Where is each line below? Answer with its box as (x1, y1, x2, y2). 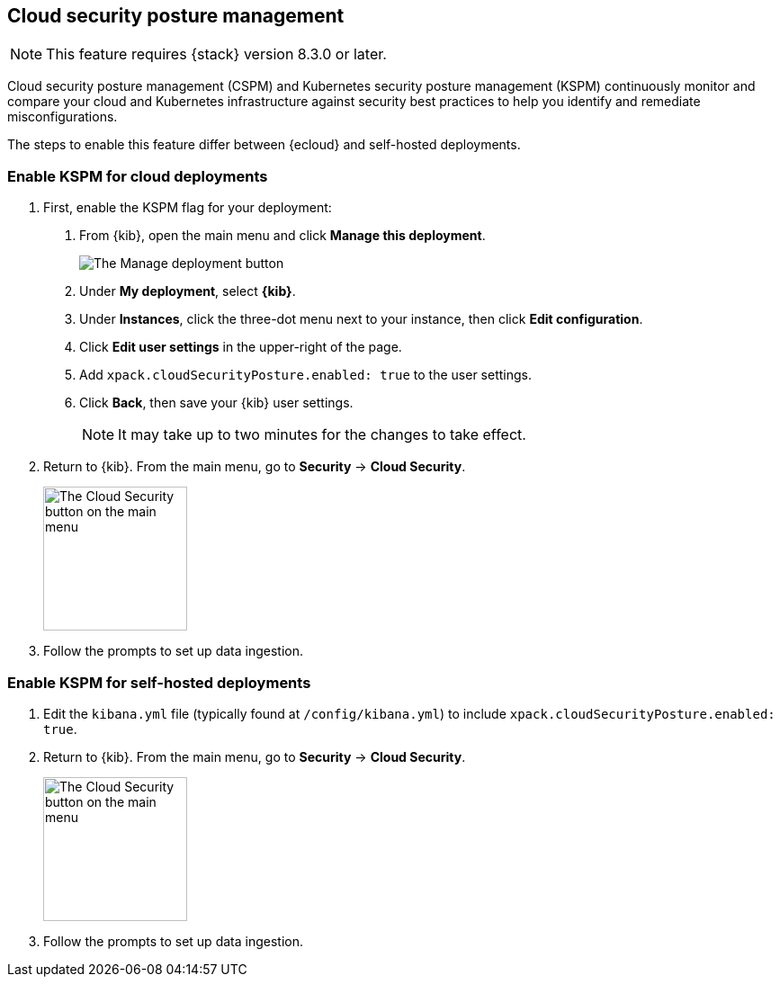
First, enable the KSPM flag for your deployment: (43, 200, 332, 216)
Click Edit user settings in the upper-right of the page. (79, 339, 402, 355)
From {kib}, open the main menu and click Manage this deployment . (79, 228, 486, 244)
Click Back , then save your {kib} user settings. (79, 395, 354, 411)
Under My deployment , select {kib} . (79, 283, 296, 300)
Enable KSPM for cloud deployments (7, 166, 268, 185)
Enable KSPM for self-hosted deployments (7, 673, 311, 692)
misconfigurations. (7, 109, 118, 125)
